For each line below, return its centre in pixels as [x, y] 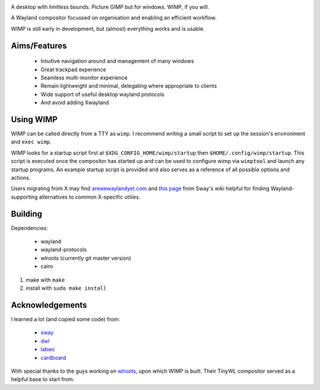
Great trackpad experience [73, 69]
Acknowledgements [49, 305]
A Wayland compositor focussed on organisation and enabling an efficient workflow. [114, 18]
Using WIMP [34, 119]
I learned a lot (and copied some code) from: [65, 319]
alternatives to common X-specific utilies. [89, 197]
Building [27, 214]
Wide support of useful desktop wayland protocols [103, 94]
